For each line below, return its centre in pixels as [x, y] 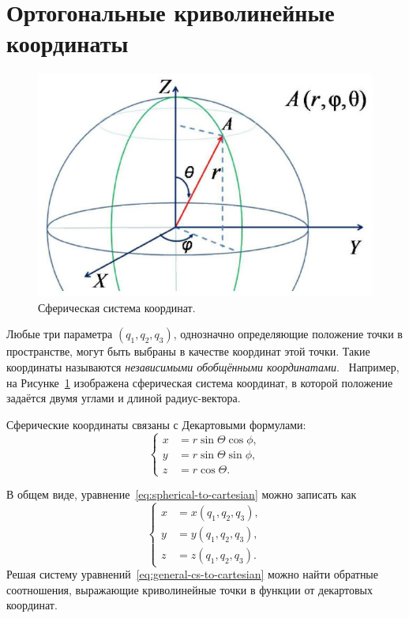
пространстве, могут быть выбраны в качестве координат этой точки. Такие [188, 351]
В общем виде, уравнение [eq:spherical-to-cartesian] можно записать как [182, 494]
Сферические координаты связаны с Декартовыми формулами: [156, 424]
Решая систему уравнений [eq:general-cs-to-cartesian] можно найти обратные [192, 574]
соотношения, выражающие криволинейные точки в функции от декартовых [189, 589]
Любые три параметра [60, 334]
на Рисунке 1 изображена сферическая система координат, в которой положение [200, 382]
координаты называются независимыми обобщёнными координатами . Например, [203, 367]
